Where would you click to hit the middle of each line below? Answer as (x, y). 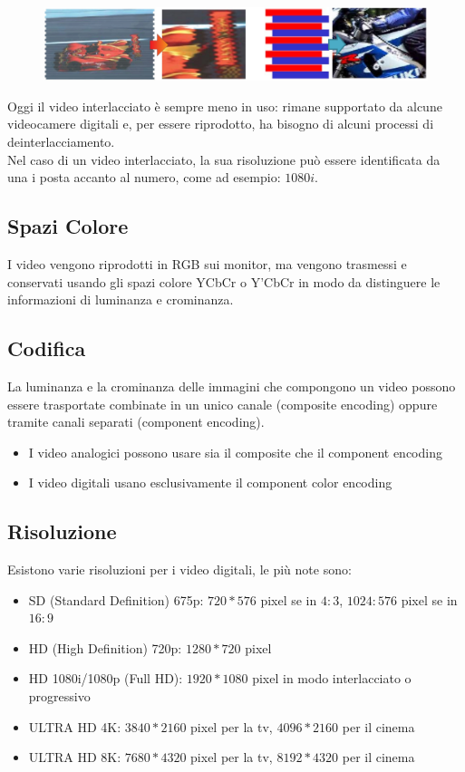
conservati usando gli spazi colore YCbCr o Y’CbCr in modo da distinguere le (224, 281)
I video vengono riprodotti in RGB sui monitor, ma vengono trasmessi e (207, 263)
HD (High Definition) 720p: (105, 647)
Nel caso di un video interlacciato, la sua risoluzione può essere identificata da (224, 159)
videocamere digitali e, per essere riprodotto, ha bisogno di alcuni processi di (221, 124)
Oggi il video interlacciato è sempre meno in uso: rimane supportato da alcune (225, 106)
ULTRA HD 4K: (75, 726)
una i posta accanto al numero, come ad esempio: (144, 177)
